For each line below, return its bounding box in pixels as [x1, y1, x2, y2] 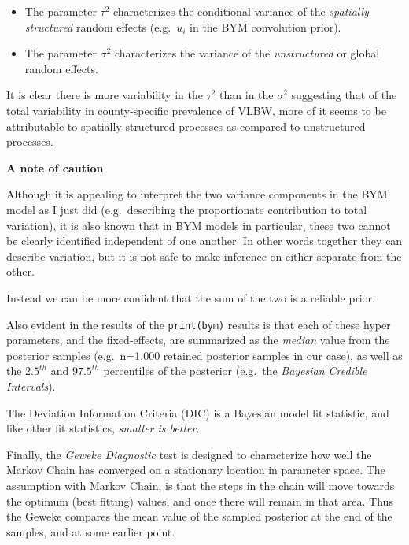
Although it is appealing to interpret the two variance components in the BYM [6, 186, 388, 202]
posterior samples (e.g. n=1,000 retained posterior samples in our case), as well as [6, 347, 403, 363]
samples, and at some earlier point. [6, 523, 175, 539]
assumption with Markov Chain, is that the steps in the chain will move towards [6, 476, 395, 493]
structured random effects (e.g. [24, 18, 171, 35]
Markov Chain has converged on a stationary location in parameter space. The [6, 462, 385, 478]
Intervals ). [6, 377, 56, 394]
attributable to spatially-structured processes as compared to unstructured [6, 117, 366, 134]
